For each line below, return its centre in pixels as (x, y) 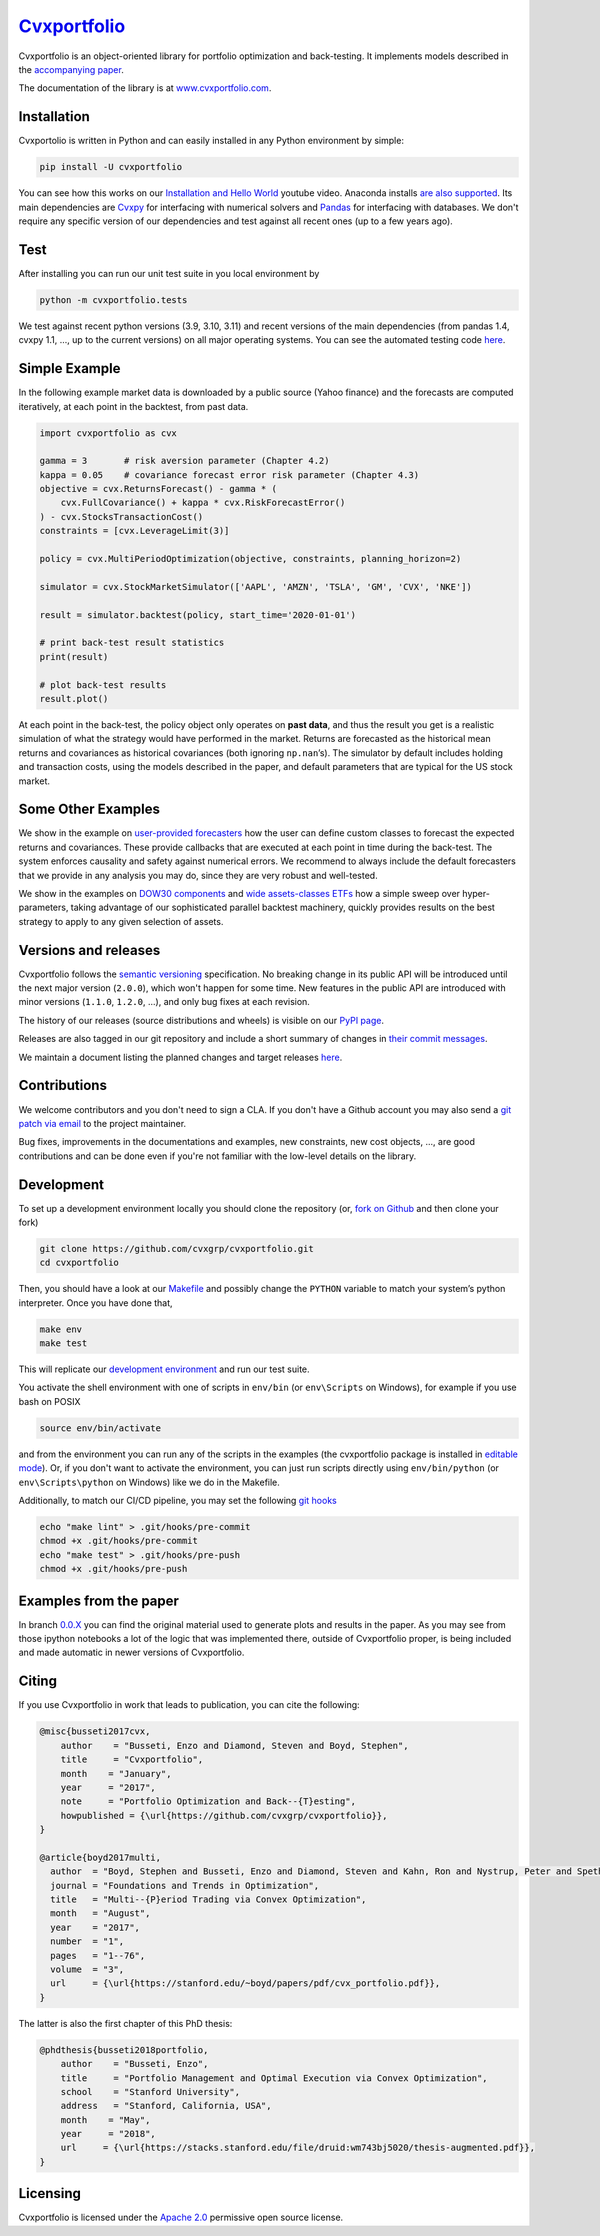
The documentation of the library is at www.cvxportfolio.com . (145, 88)
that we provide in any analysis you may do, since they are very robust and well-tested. (198, 875)
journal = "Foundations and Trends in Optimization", (185, 1885)
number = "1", (87, 1941)
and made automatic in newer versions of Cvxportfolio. (131, 1652)
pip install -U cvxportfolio (111, 167)
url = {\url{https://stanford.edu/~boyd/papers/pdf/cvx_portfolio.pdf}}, (245, 1983)
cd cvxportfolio (79, 1263)
